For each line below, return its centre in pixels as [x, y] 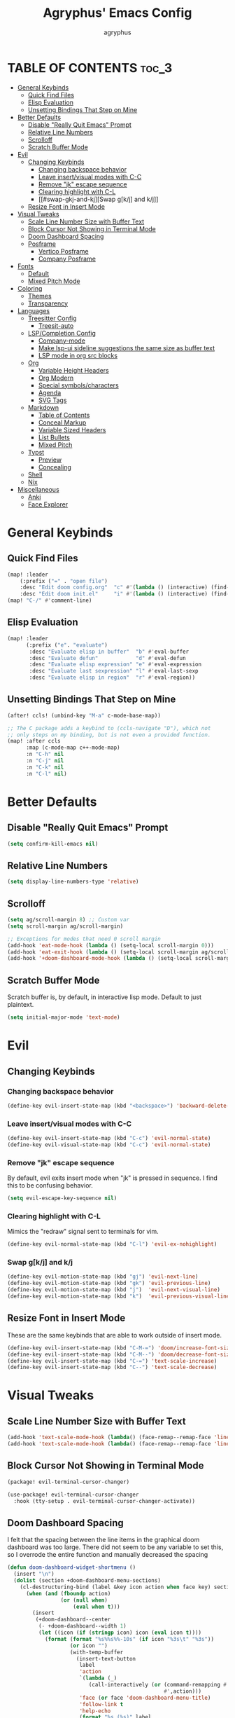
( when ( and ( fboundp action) [68, 1593]
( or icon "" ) [89, 1645]
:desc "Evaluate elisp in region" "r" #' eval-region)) [112, 678]
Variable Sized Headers [72, 429]
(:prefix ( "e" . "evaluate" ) [67, 645]
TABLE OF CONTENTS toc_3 [90, 68]
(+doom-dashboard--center [73, 1620]
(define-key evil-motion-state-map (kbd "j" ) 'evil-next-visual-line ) [114, 1290]
